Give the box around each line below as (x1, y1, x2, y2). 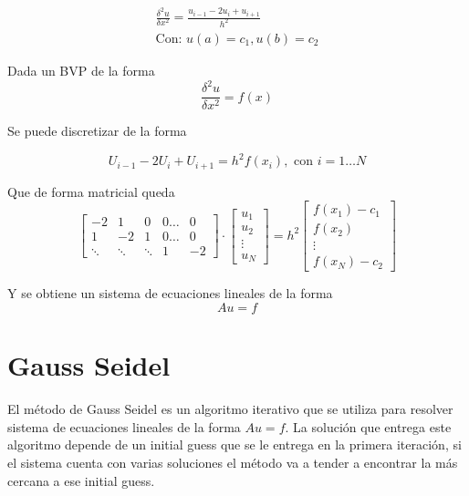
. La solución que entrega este (285, 417, 452, 436)
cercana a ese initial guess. (7, 470, 155, 490)
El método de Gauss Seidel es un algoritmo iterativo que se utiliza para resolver (7, 399, 453, 418)
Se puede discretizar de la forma (7, 121, 187, 140)
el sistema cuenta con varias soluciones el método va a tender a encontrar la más (7, 452, 458, 471)
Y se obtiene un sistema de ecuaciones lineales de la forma (7, 284, 333, 303)
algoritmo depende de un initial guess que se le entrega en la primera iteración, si (7, 435, 462, 454)
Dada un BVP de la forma (7, 61, 155, 80)
